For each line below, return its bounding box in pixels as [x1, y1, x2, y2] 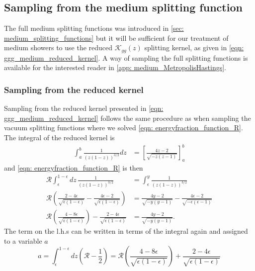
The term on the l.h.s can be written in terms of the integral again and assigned [4, 226, 248, 236]
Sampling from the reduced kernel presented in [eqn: [4, 103, 164, 113]
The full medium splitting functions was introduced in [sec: [4, 23, 184, 33]
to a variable [4, 235, 42, 246]
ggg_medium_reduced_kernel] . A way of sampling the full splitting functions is [4, 52, 248, 63]
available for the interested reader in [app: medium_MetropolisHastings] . [4, 62, 226, 73]
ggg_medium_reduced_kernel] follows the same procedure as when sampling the [4, 112, 251, 123]
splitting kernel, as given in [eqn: [144, 42, 244, 53]
